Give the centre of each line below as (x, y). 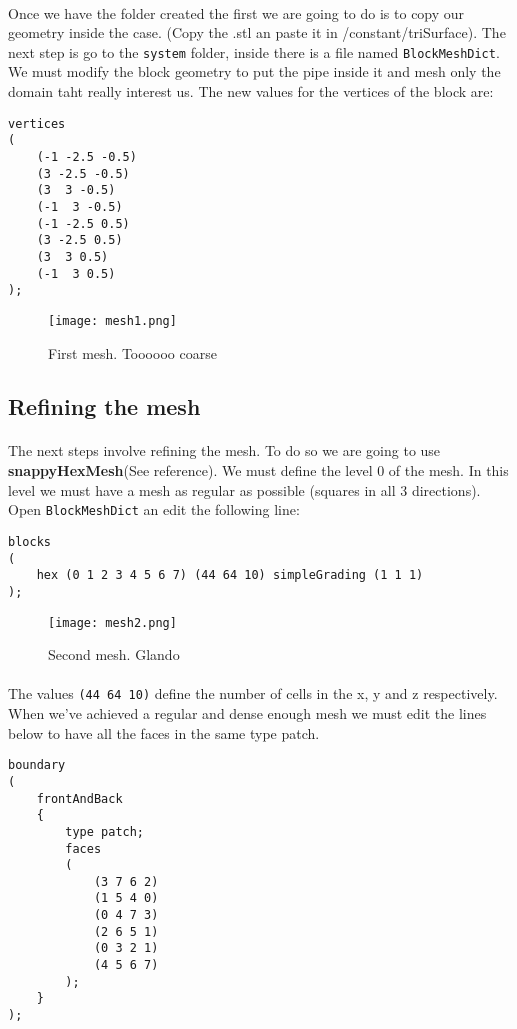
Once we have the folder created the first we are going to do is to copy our (236, 12)
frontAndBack (79, 798)
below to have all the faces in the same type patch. (164, 732)
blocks (29, 541)
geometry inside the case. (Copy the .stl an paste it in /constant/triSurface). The (257, 32)
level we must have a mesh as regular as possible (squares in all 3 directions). (244, 489)
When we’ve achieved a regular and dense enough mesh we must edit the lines (247, 713)
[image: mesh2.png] (112, 622)
